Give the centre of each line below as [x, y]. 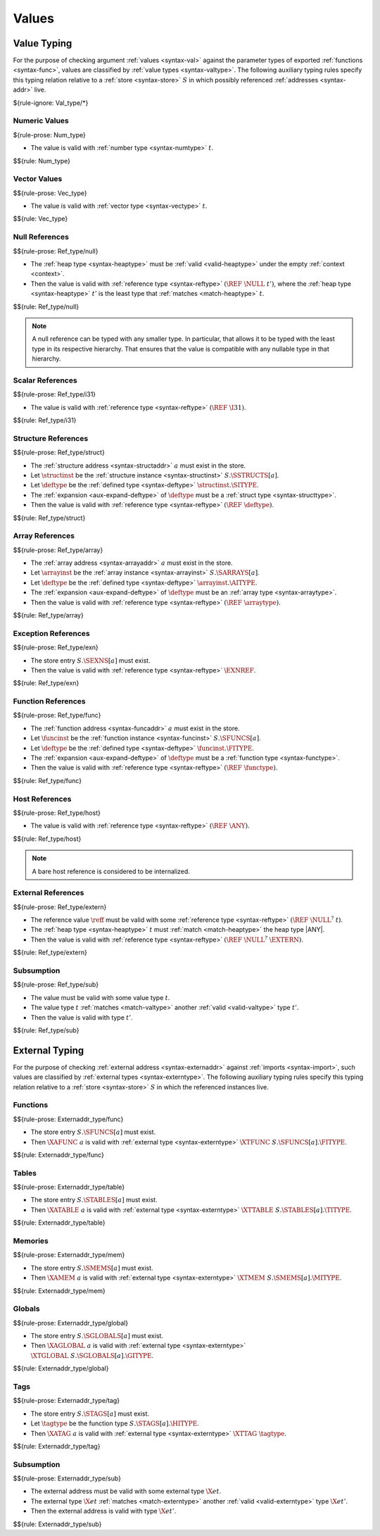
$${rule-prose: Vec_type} [50, 193]
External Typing [49, 1050]
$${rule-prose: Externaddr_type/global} [71, 1323]
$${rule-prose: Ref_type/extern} [60, 907]
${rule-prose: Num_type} [49, 135]
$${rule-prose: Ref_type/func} [57, 716]
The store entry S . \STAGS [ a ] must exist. [90, 1413]
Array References [44, 536]
